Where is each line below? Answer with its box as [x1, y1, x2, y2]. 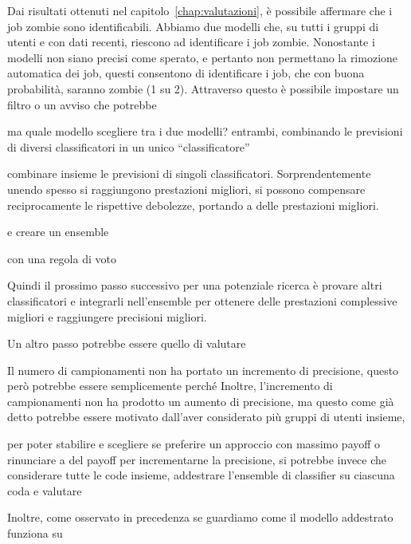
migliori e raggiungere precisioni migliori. [7, 308, 207, 325]
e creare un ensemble [7, 223, 109, 240]
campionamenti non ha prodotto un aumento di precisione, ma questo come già [7, 392, 394, 409]
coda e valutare [7, 482, 82, 499]
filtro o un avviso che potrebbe [7, 96, 157, 112]
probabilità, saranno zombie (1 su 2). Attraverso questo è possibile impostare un [7, 80, 399, 97]
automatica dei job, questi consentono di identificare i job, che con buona [7, 65, 365, 81]
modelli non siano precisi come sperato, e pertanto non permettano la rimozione [7, 49, 398, 65]
